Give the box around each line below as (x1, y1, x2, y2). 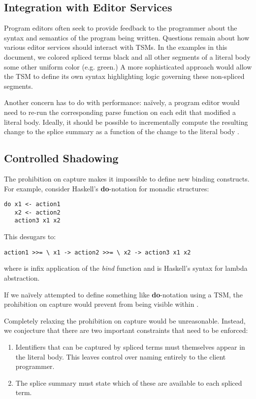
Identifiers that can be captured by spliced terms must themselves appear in (15, 341, 245, 352)
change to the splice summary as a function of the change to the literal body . (4, 126, 239, 137)
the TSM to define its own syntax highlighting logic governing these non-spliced (4, 71, 245, 81)
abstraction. (4, 272, 40, 283)
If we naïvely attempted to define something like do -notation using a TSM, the (4, 289, 243, 299)
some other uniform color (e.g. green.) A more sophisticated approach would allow (4, 61, 252, 72)
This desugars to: (4, 231, 56, 242)
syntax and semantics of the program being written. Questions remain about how (4, 32, 250, 42)
